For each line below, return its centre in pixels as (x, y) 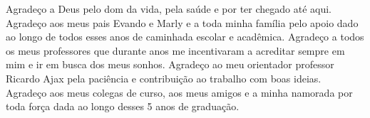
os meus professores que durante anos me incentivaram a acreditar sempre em (175, 50)
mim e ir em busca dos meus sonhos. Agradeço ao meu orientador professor (170, 64)
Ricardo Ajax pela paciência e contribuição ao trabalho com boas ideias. (164, 78)
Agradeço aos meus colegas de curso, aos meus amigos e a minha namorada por (179, 92)
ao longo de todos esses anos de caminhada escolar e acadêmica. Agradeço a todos (185, 37)
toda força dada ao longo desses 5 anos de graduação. (123, 106)
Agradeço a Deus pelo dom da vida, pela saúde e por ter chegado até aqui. (169, 9)
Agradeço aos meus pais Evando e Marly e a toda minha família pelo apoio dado (182, 22)
